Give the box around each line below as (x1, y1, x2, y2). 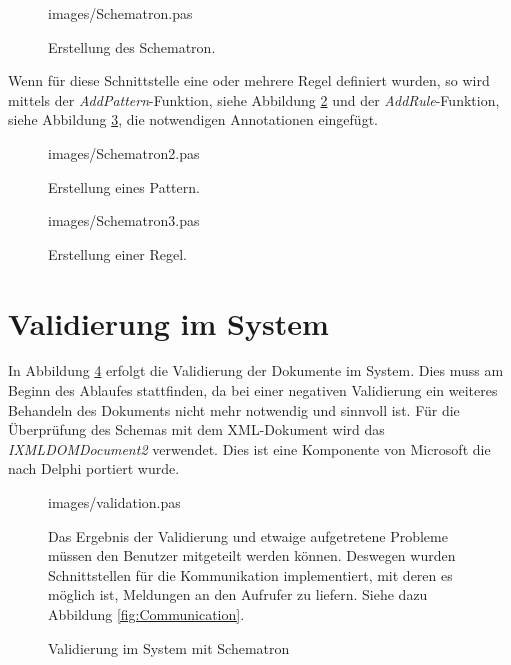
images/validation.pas (48, 492, 181, 513)
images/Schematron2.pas (48, 142, 200, 163)
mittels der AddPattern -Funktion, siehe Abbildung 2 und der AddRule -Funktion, (8, 89, 500, 110)
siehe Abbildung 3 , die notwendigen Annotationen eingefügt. (8, 109, 378, 130)
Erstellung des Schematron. (48, 36, 216, 57)
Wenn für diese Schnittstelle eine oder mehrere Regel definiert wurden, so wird (8, 70, 490, 91)
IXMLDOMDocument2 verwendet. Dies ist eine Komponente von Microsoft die (8, 438, 491, 459)
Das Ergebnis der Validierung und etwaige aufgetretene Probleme (48, 525, 448, 546)
